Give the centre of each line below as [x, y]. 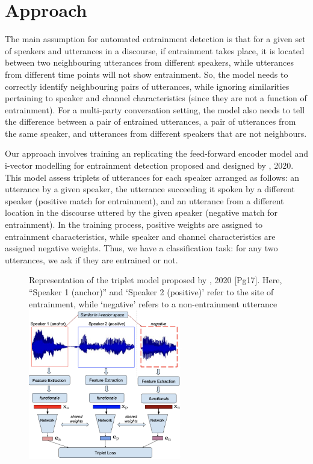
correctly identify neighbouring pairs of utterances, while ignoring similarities [147, 86]
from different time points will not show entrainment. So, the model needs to [147, 74]
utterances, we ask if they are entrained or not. [91, 259]
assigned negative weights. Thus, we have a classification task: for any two [141, 248]
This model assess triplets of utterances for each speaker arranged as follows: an [152, 177]
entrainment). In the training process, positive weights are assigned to [134, 224]
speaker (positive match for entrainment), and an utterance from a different [144, 200]
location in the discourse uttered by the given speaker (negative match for [141, 212]
